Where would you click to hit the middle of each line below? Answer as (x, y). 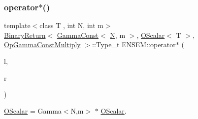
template (17, 25)
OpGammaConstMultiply (42, 45)
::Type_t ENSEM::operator (134, 45)
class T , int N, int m (71, 25)
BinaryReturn (25, 35)
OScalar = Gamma (33, 110)
